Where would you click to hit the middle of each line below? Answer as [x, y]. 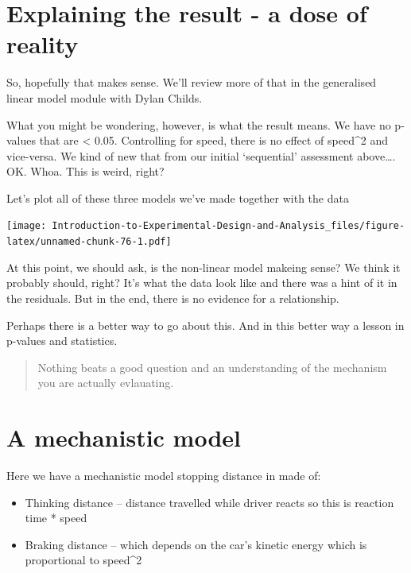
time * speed [56, 518]
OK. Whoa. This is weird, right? [85, 171]
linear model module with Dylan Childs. [105, 97]
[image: [27, 226]
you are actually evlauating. [106, 383]
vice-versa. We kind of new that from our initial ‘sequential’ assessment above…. [201, 155]
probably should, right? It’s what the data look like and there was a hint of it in [202, 283]
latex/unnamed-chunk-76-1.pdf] [89, 242]
